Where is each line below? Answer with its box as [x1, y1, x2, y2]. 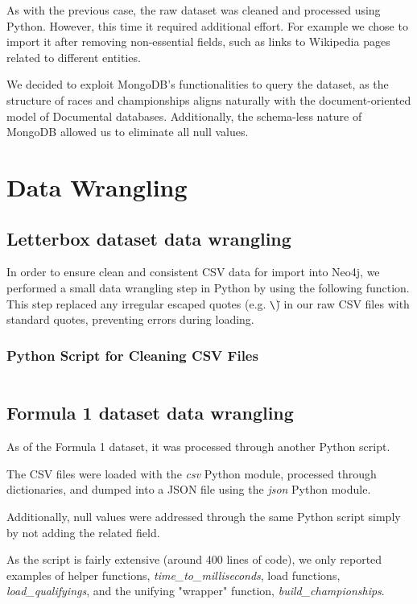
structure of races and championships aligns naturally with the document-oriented [6, 91, 411, 108]
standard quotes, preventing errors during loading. [6, 311, 254, 328]
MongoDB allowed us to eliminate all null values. [6, 123, 249, 140]
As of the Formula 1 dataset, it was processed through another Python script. [6, 438, 390, 455]
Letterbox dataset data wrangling [6, 225, 291, 250]
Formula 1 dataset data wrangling [6, 400, 294, 425]
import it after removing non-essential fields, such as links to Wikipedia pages [6, 33, 390, 50]
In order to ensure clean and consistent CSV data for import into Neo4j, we [6, 263, 380, 280]
